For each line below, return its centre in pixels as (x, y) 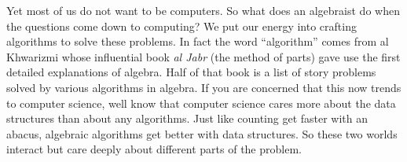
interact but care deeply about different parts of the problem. (154, 149)
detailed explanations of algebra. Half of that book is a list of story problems (191, 72)
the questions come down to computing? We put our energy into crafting (181, 26)
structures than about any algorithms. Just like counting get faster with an (187, 118)
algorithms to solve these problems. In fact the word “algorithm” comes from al (198, 41)
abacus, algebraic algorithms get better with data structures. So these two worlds (202, 133)
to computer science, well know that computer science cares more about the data (201, 103)
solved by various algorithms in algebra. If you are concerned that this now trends (204, 87)
